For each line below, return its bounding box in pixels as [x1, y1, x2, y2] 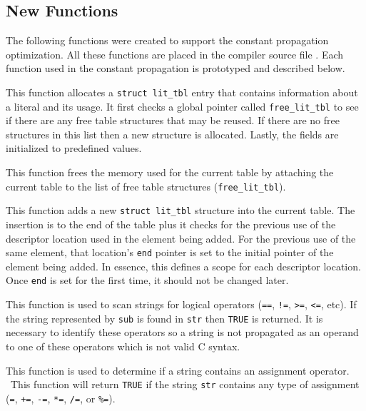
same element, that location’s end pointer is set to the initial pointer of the [6, 245, 334, 260]
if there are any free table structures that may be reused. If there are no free [6, 113, 340, 128]
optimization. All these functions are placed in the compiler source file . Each [6, 46, 344, 61]
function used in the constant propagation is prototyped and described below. [6, 61, 345, 76]
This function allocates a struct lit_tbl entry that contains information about [6, 84, 358, 99]
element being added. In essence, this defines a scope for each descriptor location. [6, 258, 361, 273]
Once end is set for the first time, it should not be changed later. [6, 273, 289, 288]
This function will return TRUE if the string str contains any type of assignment [10, 377, 360, 392]
